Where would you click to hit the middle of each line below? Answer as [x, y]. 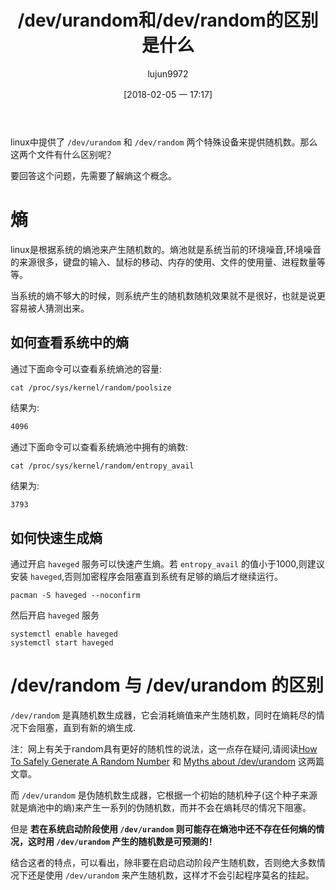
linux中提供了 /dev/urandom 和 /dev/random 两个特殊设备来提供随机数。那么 [164, 142]
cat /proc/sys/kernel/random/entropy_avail [102, 466]
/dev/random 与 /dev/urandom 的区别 [167, 685]
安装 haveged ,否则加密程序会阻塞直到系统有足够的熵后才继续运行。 [147, 577]
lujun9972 [168, 73]
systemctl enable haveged [64, 634]
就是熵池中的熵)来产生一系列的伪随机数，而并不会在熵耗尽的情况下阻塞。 [161, 808]
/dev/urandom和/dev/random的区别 [168, 20]
